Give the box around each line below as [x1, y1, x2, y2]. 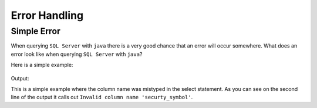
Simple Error [11, 26, 61, 36]
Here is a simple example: [11, 62, 73, 69]
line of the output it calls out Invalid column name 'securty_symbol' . [11, 94, 193, 101]
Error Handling [11, 9, 84, 22]
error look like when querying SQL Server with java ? [11, 50, 143, 58]
